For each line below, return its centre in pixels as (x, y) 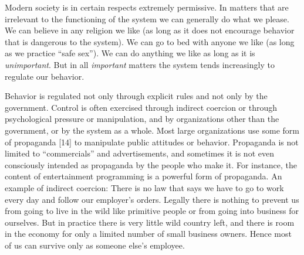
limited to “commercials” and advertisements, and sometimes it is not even (139, 153)
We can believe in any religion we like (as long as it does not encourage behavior (150, 30)
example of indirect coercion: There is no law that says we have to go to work (144, 187)
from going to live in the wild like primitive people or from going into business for (152, 211)
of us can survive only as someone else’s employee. (95, 245)
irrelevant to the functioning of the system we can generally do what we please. (147, 18)
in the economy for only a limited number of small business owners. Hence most (148, 234)
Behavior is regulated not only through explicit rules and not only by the (136, 96)
